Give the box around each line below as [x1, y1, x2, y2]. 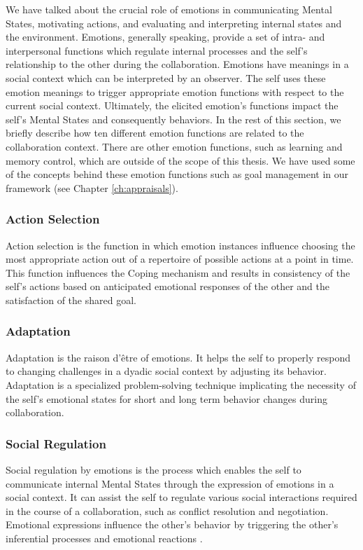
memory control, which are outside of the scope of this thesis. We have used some [6, 153, 355, 167]
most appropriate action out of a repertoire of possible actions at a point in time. [6, 252, 354, 266]
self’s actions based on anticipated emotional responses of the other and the [6, 279, 329, 294]
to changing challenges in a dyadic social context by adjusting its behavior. [6, 364, 327, 378]
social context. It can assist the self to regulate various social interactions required [6, 490, 357, 504]
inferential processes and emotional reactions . [6, 530, 203, 545]
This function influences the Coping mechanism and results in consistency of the [6, 265, 350, 280]
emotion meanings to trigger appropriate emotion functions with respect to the [6, 84, 344, 99]
